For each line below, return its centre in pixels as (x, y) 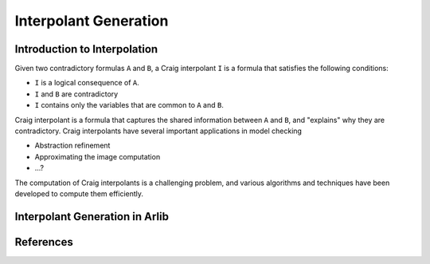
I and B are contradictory (76, 94)
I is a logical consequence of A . (87, 83)
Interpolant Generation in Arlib (92, 217)
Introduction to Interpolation (86, 49)
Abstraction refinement (72, 146)
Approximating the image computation (98, 156)
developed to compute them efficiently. (79, 193)
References (44, 242)
